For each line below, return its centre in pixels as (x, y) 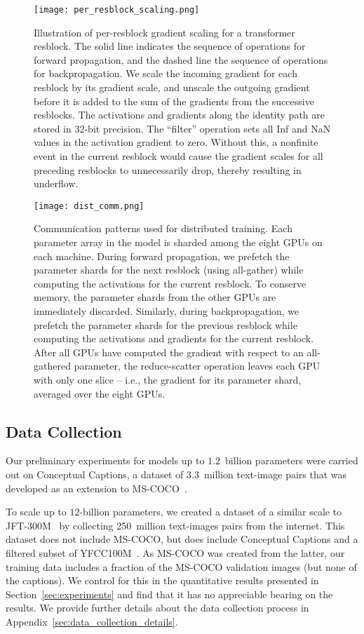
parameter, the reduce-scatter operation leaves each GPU (197, 366)
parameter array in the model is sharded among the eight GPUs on (178, 242)
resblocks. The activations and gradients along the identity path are (179, 115)
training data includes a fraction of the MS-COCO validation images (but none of (181, 566)
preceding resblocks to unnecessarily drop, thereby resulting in (168, 169)
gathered (52, 366)
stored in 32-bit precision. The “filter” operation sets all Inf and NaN (182, 128)
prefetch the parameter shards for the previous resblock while (166, 324)
